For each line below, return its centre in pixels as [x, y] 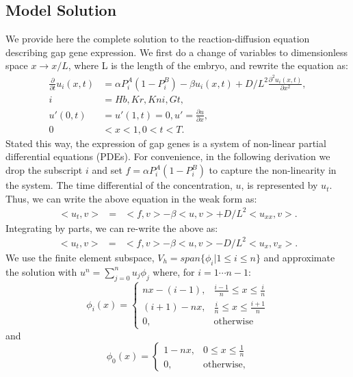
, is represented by [279, 185]
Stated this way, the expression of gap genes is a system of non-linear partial [166, 143]
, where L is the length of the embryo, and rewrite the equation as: [208, 65]
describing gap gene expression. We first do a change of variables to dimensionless [177, 52]
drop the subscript [44, 170]
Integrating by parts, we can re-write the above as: [112, 227]
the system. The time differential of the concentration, [119, 185]
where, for [174, 271]
